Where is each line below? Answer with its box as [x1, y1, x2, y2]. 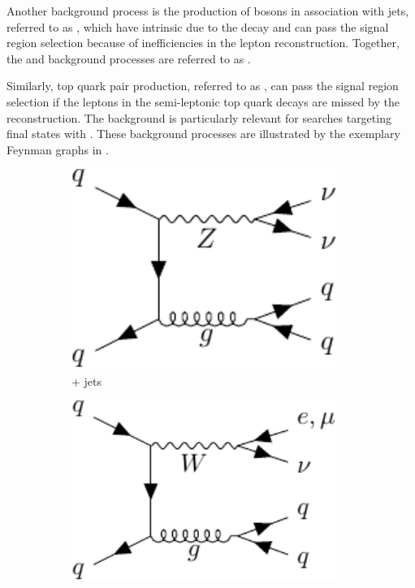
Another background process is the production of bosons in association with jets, [6, 2, 409, 19]
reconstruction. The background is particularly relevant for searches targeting [6, 109, 391, 126]
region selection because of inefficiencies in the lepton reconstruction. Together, [6, 34, 400, 51]
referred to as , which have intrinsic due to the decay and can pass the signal [6, 18, 389, 35]
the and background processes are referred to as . [6, 50, 251, 67]
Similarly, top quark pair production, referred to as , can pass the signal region [6, 77, 399, 94]
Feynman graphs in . [6, 141, 109, 158]
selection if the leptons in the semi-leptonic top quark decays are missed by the [6, 93, 400, 110]
